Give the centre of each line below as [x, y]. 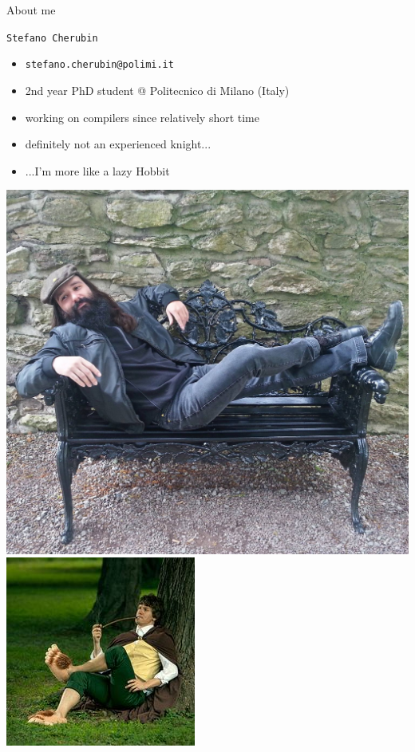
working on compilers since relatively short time [142, 117]
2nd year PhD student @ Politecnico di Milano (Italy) [157, 90]
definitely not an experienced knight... [118, 144]
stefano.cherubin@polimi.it [99, 65]
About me [31, 10]
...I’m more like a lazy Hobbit [97, 170]
